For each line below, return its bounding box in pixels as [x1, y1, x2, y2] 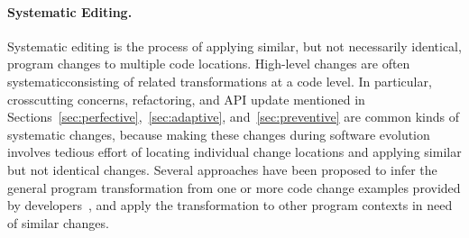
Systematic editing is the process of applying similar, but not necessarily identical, [7, 36, 462, 55]
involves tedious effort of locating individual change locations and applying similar [7, 142, 462, 161]
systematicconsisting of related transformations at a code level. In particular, [7, 71, 432, 90]
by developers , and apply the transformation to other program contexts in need [7, 196, 453, 215]
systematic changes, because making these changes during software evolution [7, 124, 430, 143]
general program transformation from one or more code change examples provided [7, 178, 461, 197]
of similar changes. [7, 213, 109, 232]
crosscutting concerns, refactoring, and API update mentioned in [7, 89, 365, 108]
